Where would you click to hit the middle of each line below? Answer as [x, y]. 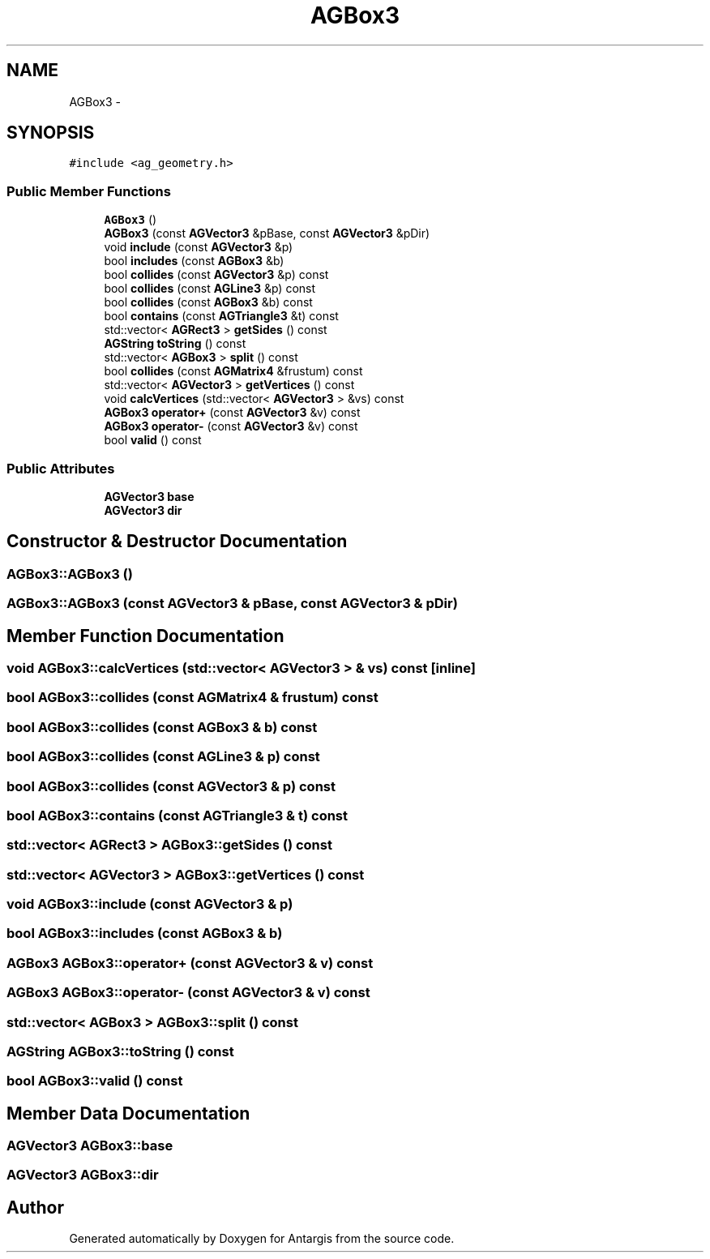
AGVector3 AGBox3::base [90, 1146]
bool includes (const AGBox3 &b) [194, 261]
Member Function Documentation [145, 636]
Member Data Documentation [128, 1113]
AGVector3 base [149, 496]
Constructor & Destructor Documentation [177, 542]
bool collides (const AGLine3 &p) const [210, 289]
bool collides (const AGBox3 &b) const [208, 302]
